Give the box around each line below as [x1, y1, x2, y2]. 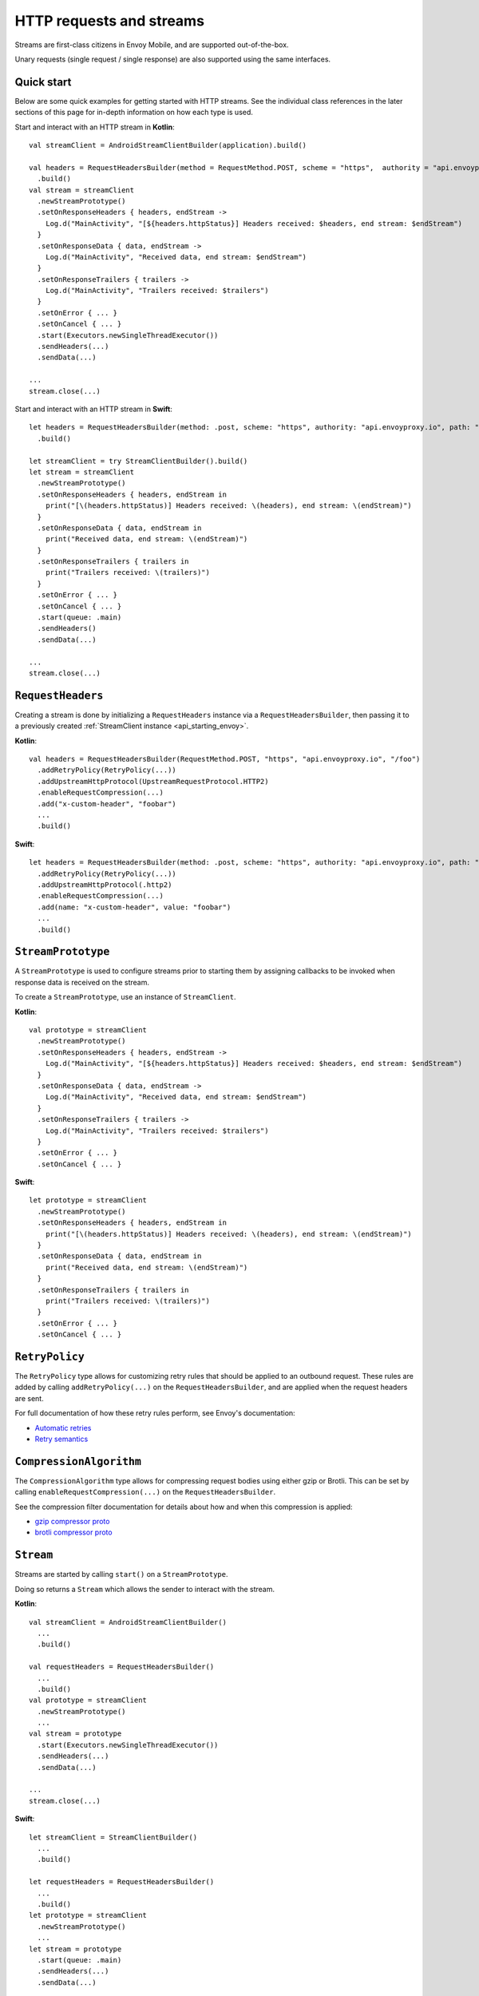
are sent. [14, 1393, 44, 1403]
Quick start [14, 75, 72, 89]
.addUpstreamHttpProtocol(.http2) [37, 880, 172, 889]
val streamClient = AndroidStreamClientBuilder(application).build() [29, 141, 307, 150]
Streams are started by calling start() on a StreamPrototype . [14, 1570, 228, 1579]
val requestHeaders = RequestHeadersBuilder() [29, 1662, 215, 1672]
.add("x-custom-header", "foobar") [37, 799, 177, 808]
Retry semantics [34, 1434, 89, 1444]
